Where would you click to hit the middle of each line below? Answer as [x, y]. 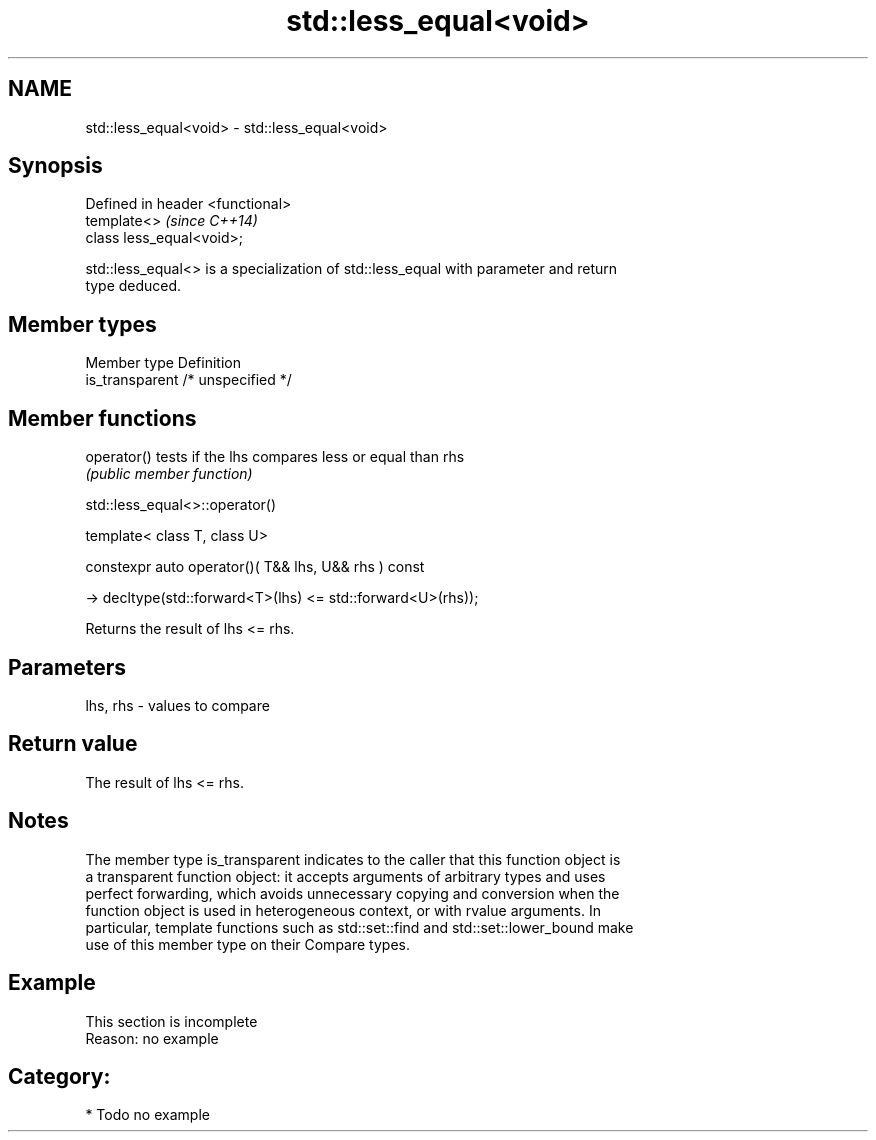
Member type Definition [163, 363]
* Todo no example [147, 1115]
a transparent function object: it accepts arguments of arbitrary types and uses [345, 876]
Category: [59, 1076]
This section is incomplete [171, 1021]
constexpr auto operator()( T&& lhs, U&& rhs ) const [255, 567]
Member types [82, 324]
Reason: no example [152, 1038]
